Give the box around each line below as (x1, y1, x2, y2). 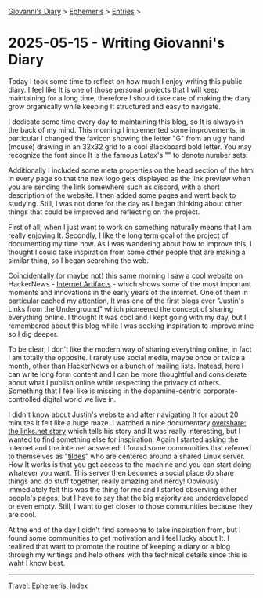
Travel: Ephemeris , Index (8, 581, 88, 590)
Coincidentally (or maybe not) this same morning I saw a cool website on (8, 271, 243, 280)
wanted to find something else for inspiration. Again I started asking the (8, 435, 239, 444)
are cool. (8, 509, 37, 519)
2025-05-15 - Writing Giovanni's (8, 35, 225, 52)
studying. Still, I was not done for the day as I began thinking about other (8, 199, 243, 208)
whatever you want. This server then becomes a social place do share (8, 468, 235, 477)
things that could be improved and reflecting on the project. (8, 207, 200, 217)
